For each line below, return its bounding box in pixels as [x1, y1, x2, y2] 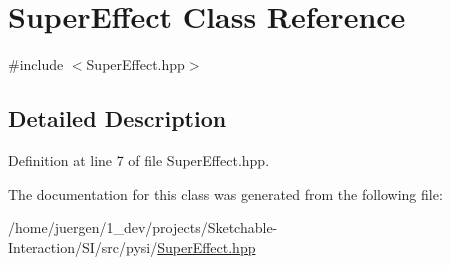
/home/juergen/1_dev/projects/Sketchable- [8, 217, 278, 238]
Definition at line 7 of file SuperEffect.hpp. [8, 149, 270, 170]
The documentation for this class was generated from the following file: [8, 183, 443, 204]
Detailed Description [8, 103, 227, 134]
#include [8, 54, 64, 75]
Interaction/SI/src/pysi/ [8, 236, 158, 257]
